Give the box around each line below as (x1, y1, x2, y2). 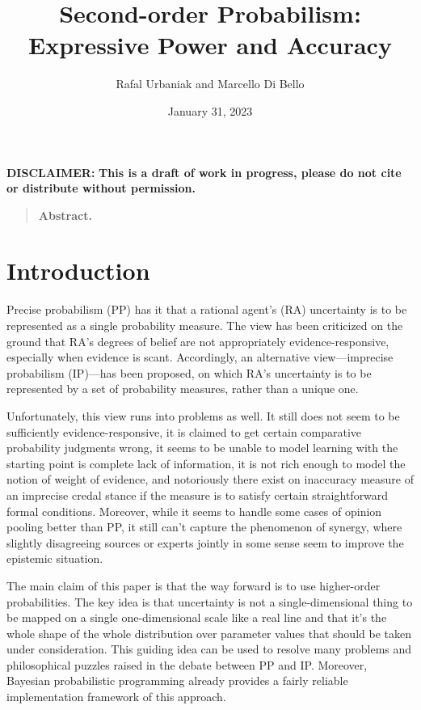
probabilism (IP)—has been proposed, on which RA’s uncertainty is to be (6, 364, 372, 381)
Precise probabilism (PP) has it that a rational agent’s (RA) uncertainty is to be (6, 301, 407, 318)
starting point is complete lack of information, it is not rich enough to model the (6, 454, 406, 471)
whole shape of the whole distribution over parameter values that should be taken (6, 624, 411, 641)
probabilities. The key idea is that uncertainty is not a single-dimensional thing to (6, 593, 413, 610)
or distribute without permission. (6, 180, 196, 197)
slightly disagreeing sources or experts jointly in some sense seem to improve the (6, 534, 404, 551)
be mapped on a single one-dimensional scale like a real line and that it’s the (6, 609, 387, 626)
